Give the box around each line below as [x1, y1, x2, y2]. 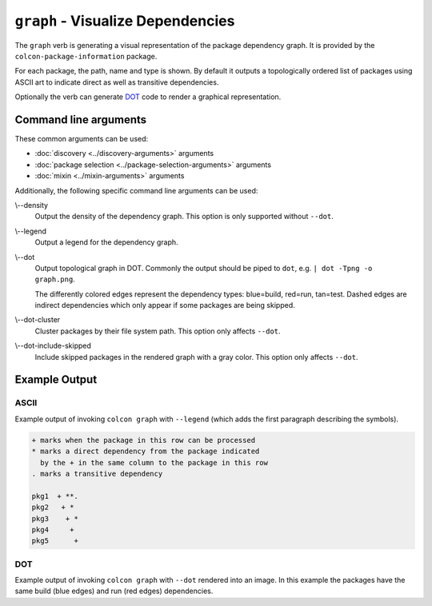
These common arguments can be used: [14, 134, 149, 144]
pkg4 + [31, 524, 74, 534]
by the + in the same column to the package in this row [40, 458, 268, 467]
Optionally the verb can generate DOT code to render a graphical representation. [14, 92, 282, 102]
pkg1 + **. [31, 492, 79, 500]
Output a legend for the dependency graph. [34, 237, 179, 247]
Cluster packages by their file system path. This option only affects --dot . [34, 326, 281, 336]
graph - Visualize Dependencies [14, 12, 235, 30]
